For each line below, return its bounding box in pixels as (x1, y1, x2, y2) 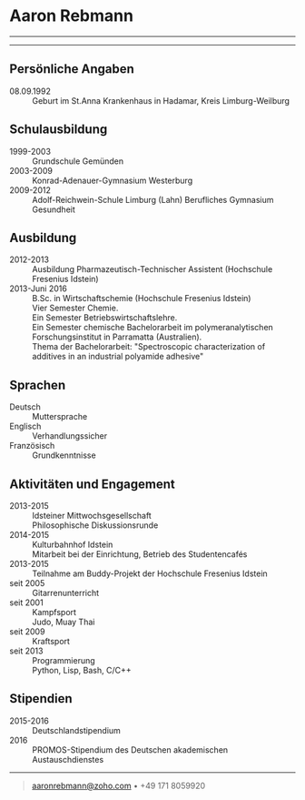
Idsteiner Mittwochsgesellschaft (32, 511, 152, 521)
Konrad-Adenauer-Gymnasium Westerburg (32, 175, 193, 186)
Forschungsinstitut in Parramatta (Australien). (32, 331, 202, 342)
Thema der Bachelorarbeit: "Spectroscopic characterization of (32, 341, 266, 352)
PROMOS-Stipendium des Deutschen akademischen (32, 744, 229, 755)
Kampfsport (32, 607, 77, 617)
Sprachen (9, 377, 66, 392)
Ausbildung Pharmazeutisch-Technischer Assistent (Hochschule (32, 264, 273, 275)
